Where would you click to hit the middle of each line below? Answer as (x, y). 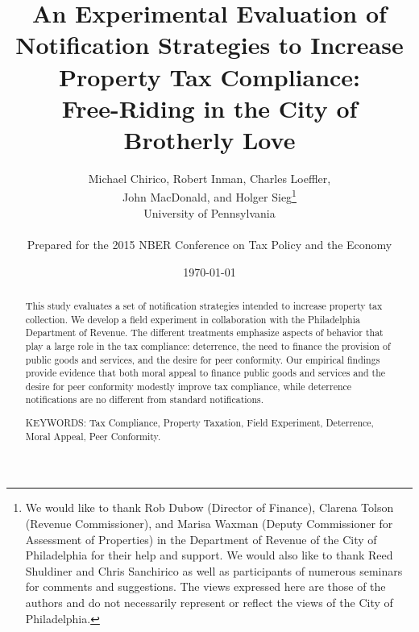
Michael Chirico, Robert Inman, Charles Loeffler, (209, 178)
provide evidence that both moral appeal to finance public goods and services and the (205, 373)
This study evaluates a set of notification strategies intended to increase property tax (204, 305)
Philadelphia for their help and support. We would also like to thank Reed (209, 555)
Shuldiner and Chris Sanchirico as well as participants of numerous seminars (214, 570)
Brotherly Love (209, 139)
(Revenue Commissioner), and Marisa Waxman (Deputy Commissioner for (209, 523)
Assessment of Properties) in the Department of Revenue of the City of (201, 539)
